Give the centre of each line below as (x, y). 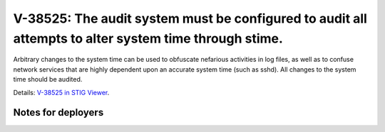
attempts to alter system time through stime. (148, 38)
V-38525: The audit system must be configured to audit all (190, 18)
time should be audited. (48, 79)
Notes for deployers (58, 112)
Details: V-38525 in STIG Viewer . (61, 92)
